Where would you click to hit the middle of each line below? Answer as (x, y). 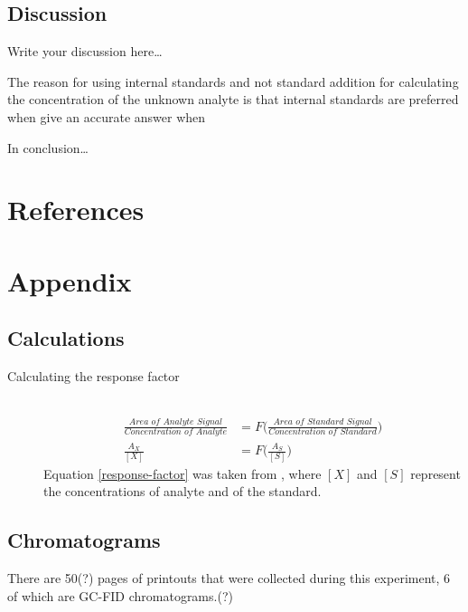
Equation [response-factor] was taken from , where (183, 473)
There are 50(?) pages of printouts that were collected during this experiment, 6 (229, 577)
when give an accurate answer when (107, 116)
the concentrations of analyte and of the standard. (183, 491)
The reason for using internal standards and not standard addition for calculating (233, 81)
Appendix (70, 280)
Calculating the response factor (94, 376)
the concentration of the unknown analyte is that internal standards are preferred (233, 99)
